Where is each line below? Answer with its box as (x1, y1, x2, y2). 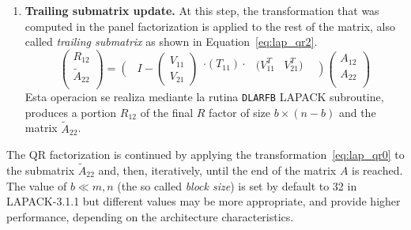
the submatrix (6, 161, 75, 178)
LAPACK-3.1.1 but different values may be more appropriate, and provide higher (6, 193, 401, 209)
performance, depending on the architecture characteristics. (6, 208, 294, 224)
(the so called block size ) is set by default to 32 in (117, 177, 357, 194)
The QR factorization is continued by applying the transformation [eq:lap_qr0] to (6, 146, 405, 163)
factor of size (209, 104, 270, 120)
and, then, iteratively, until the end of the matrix (98, 161, 337, 178)
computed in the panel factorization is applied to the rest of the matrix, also (25, 17, 395, 34)
